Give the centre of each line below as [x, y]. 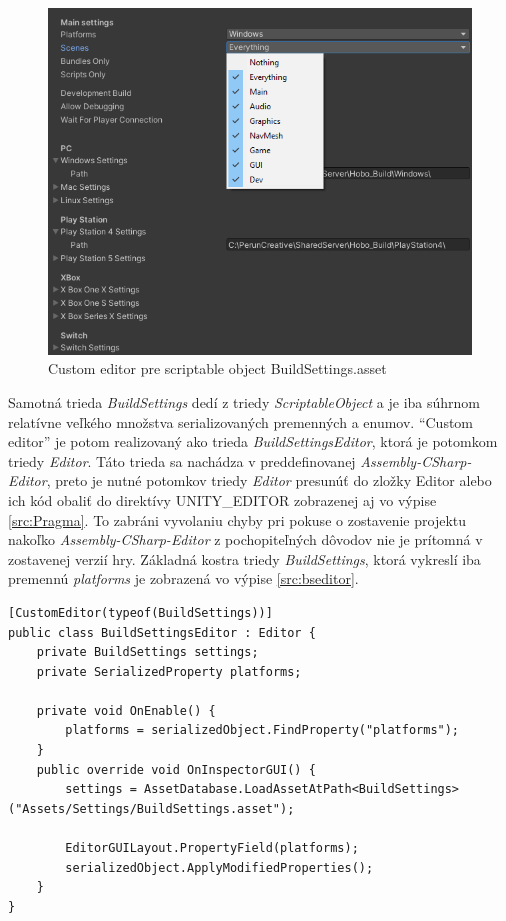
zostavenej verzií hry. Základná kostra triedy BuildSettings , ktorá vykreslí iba [244, 558]
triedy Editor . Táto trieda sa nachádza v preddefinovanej [182, 460]
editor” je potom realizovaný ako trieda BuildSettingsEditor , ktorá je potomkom [253, 441]
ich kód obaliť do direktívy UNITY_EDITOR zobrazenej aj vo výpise [222, 499]
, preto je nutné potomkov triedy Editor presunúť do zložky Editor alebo [269, 480]
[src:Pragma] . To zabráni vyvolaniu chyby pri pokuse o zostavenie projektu [237, 519]
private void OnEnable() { [126, 710]
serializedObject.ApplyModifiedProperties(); [219, 867]
